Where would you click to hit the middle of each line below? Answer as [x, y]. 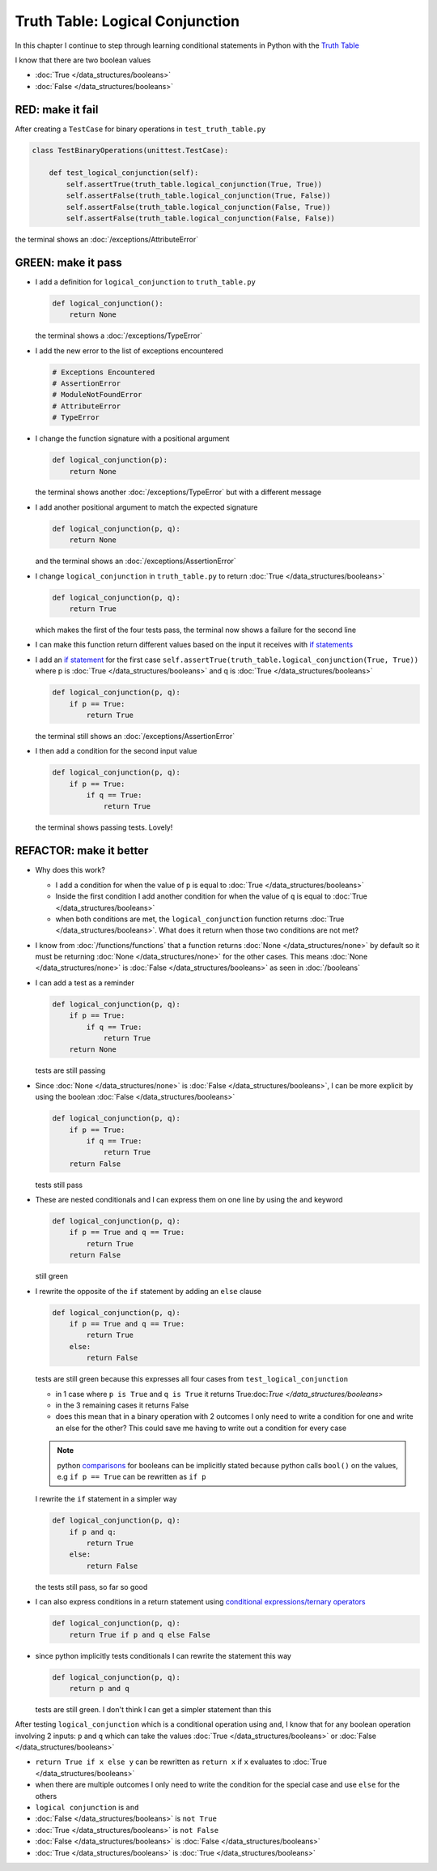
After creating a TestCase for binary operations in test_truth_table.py [140, 129]
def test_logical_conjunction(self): [124, 173]
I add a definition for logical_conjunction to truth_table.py [146, 282]
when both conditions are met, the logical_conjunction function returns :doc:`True [200, 919]
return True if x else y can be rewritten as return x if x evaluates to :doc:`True [181, 1762]
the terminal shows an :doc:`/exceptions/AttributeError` [106, 239]
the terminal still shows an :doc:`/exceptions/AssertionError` [135, 736]
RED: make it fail [57, 109]
